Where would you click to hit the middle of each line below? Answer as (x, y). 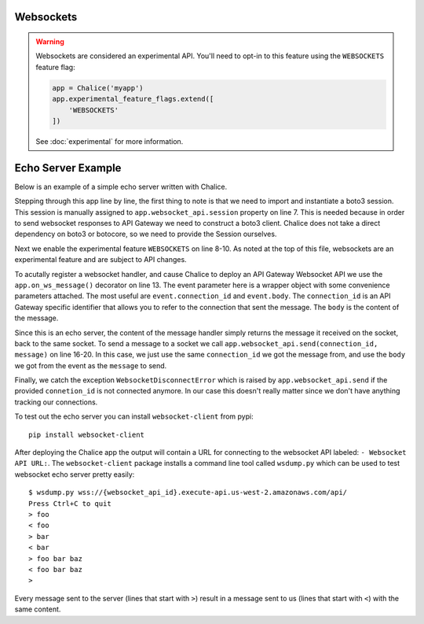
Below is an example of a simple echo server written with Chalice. (121, 186)
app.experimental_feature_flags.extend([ (133, 99)
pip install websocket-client (87, 434)
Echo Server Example (68, 168)
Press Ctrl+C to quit (70, 503)
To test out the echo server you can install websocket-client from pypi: (134, 416)
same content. (38, 609)
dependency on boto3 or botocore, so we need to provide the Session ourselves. (146, 234)
